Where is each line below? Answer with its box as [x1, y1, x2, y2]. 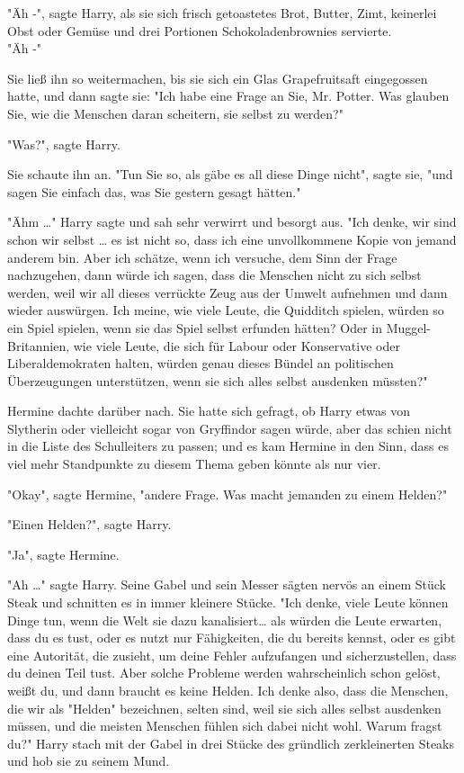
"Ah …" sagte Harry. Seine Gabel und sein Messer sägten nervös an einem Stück [7, 575, 446, 594]
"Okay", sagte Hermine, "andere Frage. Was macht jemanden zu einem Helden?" [7, 484, 448, 503]
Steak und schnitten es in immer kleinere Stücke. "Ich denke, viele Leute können [7, 593, 449, 612]
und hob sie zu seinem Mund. [7, 751, 170, 770]
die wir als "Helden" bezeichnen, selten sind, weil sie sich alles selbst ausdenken [7, 698, 442, 717]
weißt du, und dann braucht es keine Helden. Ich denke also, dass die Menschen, [7, 681, 449, 699]
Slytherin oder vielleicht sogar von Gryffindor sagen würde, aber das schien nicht [7, 418, 452, 437]
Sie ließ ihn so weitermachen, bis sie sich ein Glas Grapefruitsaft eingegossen [7, 68, 428, 87]
